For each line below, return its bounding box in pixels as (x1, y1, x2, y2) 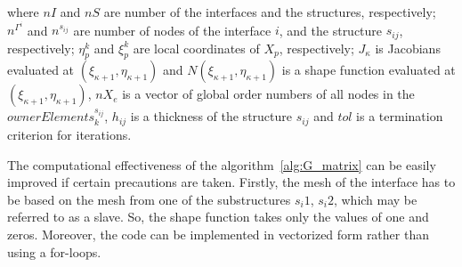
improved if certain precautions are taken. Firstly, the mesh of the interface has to (7, 173, 456, 191)
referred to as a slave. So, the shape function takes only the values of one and (7, 207, 429, 226)
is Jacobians (375, 38, 441, 57)
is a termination (356, 107, 443, 125)
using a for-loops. (7, 242, 101, 261)
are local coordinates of (133, 38, 260, 57)
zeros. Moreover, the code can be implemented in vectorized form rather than (7, 224, 429, 243)
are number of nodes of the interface (73, 20, 272, 39)
